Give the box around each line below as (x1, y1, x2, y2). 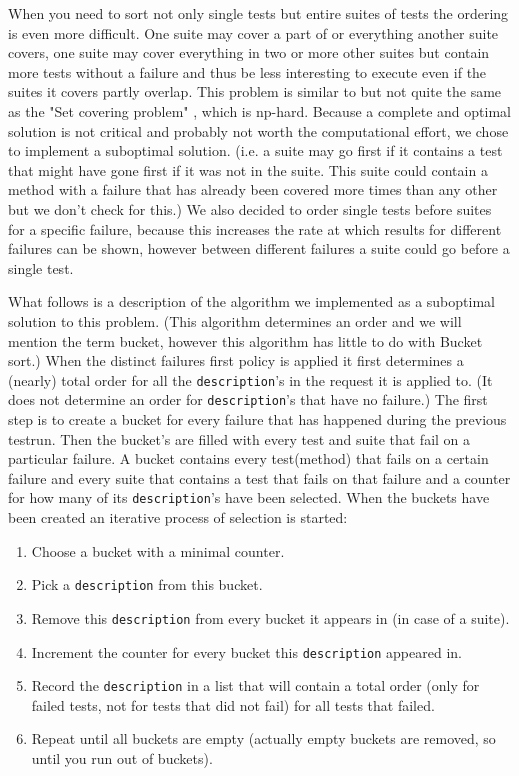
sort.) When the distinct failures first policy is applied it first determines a (8, 350, 464, 371)
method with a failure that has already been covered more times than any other (8, 179, 498, 200)
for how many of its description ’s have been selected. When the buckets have (8, 487, 490, 508)
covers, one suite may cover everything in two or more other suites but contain (8, 42, 490, 63)
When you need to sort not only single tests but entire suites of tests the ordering (8, 3, 509, 23)
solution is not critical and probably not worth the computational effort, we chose (8, 120, 509, 141)
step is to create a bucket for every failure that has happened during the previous (8, 409, 507, 429)
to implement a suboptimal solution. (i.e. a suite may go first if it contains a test (8, 140, 503, 161)
